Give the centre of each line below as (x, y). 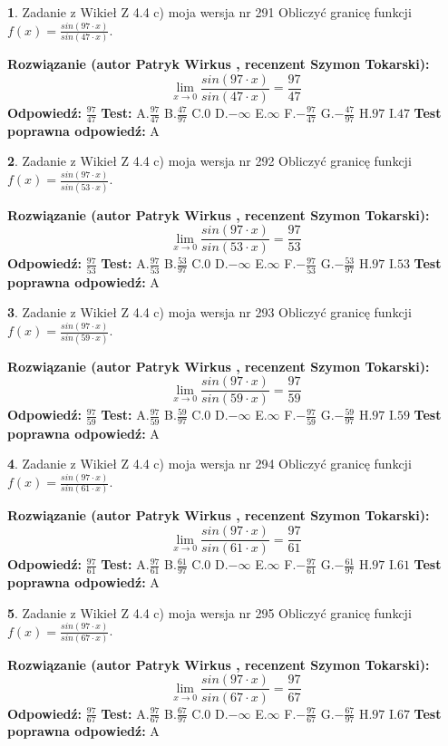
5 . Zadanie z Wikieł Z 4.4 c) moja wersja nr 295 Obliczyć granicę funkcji (209, 612)
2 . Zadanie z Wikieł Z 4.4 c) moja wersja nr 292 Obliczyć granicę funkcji (209, 161)
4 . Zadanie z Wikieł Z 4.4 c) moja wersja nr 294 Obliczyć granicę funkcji (209, 464)
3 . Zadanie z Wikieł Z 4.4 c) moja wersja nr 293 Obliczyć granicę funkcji (209, 312)
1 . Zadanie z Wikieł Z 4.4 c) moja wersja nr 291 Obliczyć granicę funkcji (209, 12)
